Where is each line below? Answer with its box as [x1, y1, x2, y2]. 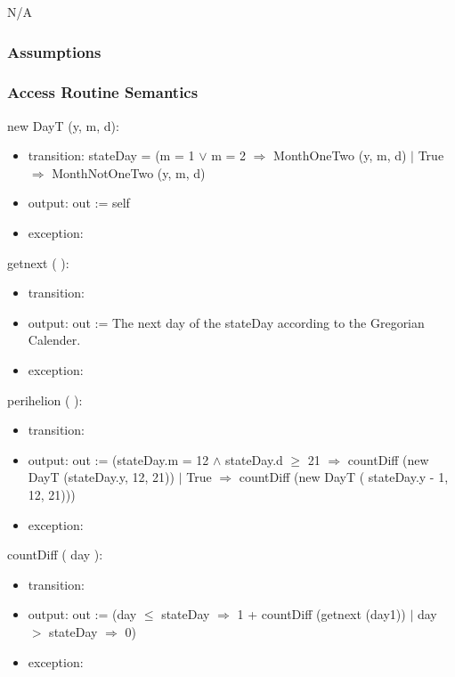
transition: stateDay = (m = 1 [28, 146, 195, 165]
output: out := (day [28, 605, 137, 624]
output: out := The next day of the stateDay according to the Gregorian [28, 313, 425, 331]
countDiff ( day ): [7, 545, 103, 564]
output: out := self [28, 193, 130, 212]
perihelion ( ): [7, 390, 83, 409]
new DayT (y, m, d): [7, 116, 119, 135]
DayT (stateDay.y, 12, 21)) [28, 468, 175, 486]
